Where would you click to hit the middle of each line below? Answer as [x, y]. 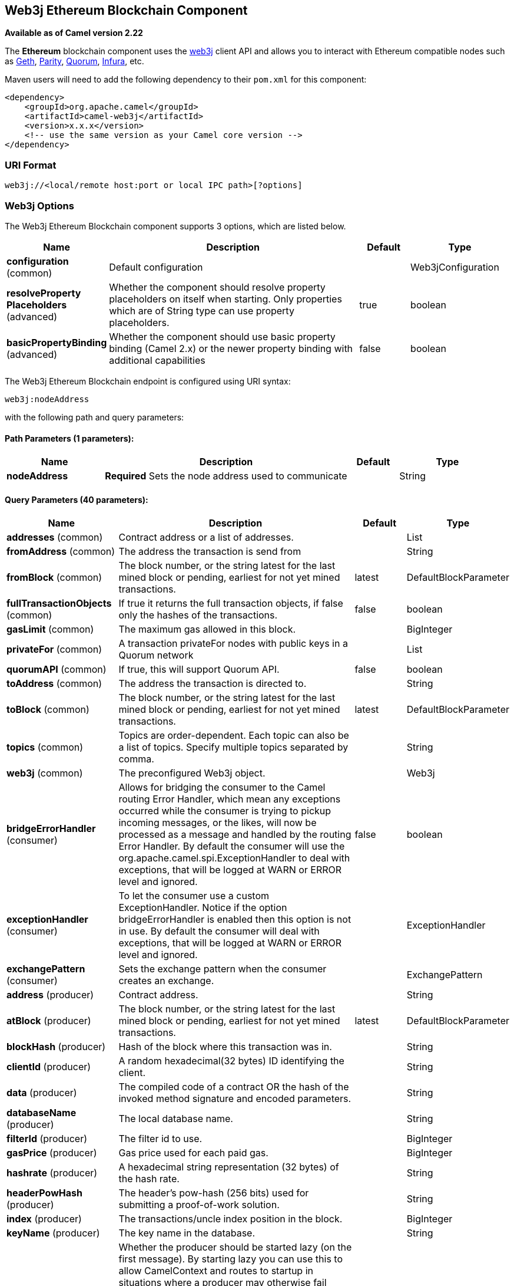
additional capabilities [157, 360]
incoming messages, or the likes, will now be [218, 823]
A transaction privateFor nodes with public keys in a [233, 644]
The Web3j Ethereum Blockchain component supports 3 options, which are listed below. [175, 226]
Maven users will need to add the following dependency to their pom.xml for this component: [186, 80]
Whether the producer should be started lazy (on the [235, 1247]
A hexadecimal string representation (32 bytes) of [229, 1167]
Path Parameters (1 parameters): [69, 438]
